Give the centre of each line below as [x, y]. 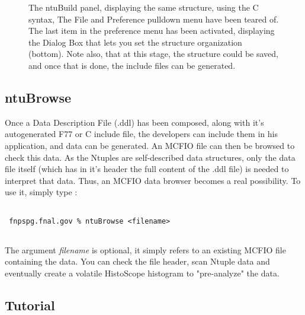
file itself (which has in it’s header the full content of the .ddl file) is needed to [147, 169]
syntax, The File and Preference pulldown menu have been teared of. [154, 19]
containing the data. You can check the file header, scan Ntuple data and [137, 261]
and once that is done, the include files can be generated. [132, 65]
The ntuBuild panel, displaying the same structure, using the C [144, 7]
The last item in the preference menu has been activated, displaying [152, 31]
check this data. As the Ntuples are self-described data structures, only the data [150, 157]
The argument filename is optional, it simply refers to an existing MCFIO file [145, 249]
